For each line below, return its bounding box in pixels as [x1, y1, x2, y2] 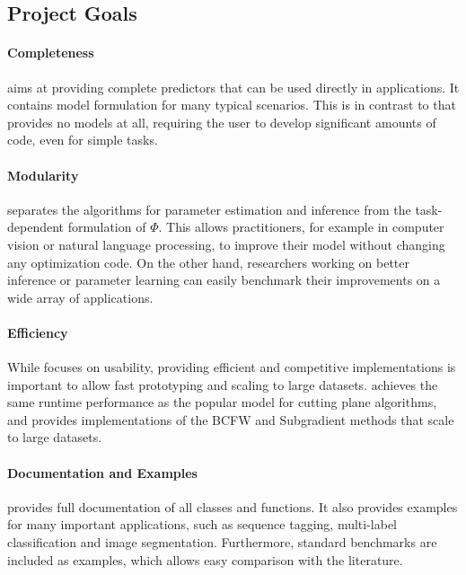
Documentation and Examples [7, 463, 198, 482]
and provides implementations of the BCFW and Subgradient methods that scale [7, 410, 454, 429]
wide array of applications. [7, 287, 154, 306]
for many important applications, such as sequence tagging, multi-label [7, 515, 398, 534]
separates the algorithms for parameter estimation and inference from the [7, 199, 411, 218]
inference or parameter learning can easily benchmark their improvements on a [7, 270, 441, 289]
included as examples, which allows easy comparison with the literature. [7, 550, 403, 569]
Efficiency [7, 323, 68, 341]
